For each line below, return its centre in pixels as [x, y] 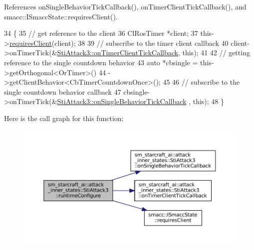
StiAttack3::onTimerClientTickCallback [118, 53]
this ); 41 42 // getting [216, 53]
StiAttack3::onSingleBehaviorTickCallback [122, 101]
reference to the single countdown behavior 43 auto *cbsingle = [101, 62]
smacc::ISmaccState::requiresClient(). [61, 16]
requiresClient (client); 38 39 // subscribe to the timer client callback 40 [119, 43]
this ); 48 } [209, 101]
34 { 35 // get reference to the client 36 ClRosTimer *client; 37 [101, 33]
